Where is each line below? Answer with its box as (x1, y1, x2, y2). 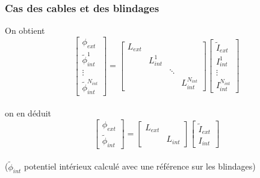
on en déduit (5, 107, 52, 119)
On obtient (5, 24, 45, 37)
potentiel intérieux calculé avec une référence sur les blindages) (24, 160, 256, 173)
